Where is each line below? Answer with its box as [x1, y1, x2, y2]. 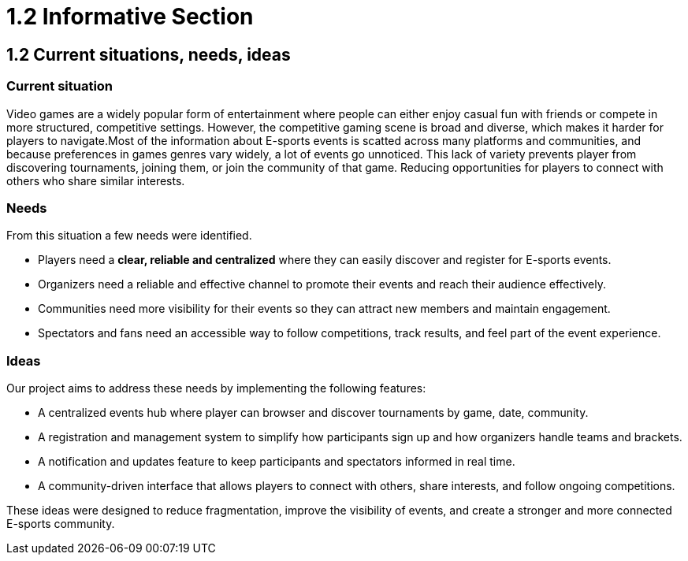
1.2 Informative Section [6, 3, 254, 30]
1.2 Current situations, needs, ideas [6, 44, 291, 65]
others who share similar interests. [6, 173, 185, 188]
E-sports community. [6, 517, 115, 531]
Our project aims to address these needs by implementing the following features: [6, 381, 426, 396]
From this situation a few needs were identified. [6, 228, 252, 243]
